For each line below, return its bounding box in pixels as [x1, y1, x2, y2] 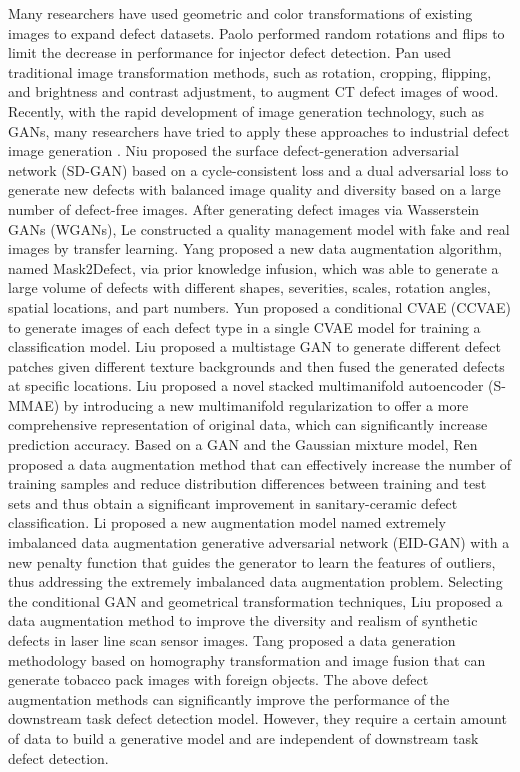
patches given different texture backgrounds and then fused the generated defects [8, 355, 505, 376]
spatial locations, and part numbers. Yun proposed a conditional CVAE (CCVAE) [8, 296, 511, 317]
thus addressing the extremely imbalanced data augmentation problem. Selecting [8, 571, 503, 592]
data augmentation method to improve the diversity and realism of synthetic [8, 610, 478, 631]
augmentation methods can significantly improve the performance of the [8, 688, 450, 709]
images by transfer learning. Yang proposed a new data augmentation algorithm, [8, 238, 502, 259]
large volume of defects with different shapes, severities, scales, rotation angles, [8, 277, 491, 298]
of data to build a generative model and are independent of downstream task [8, 727, 479, 748]
